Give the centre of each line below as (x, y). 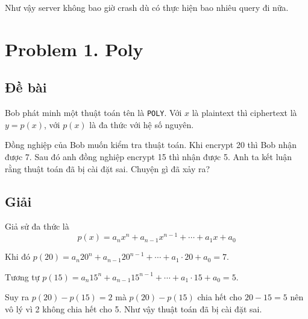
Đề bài (26, 87)
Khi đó (18, 256)
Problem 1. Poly (74, 49)
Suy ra (17, 297)
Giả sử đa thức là (37, 226)
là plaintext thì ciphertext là (244, 113)
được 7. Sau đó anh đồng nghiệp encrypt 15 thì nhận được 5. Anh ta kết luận (149, 157)
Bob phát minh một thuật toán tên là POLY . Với (93, 113)
